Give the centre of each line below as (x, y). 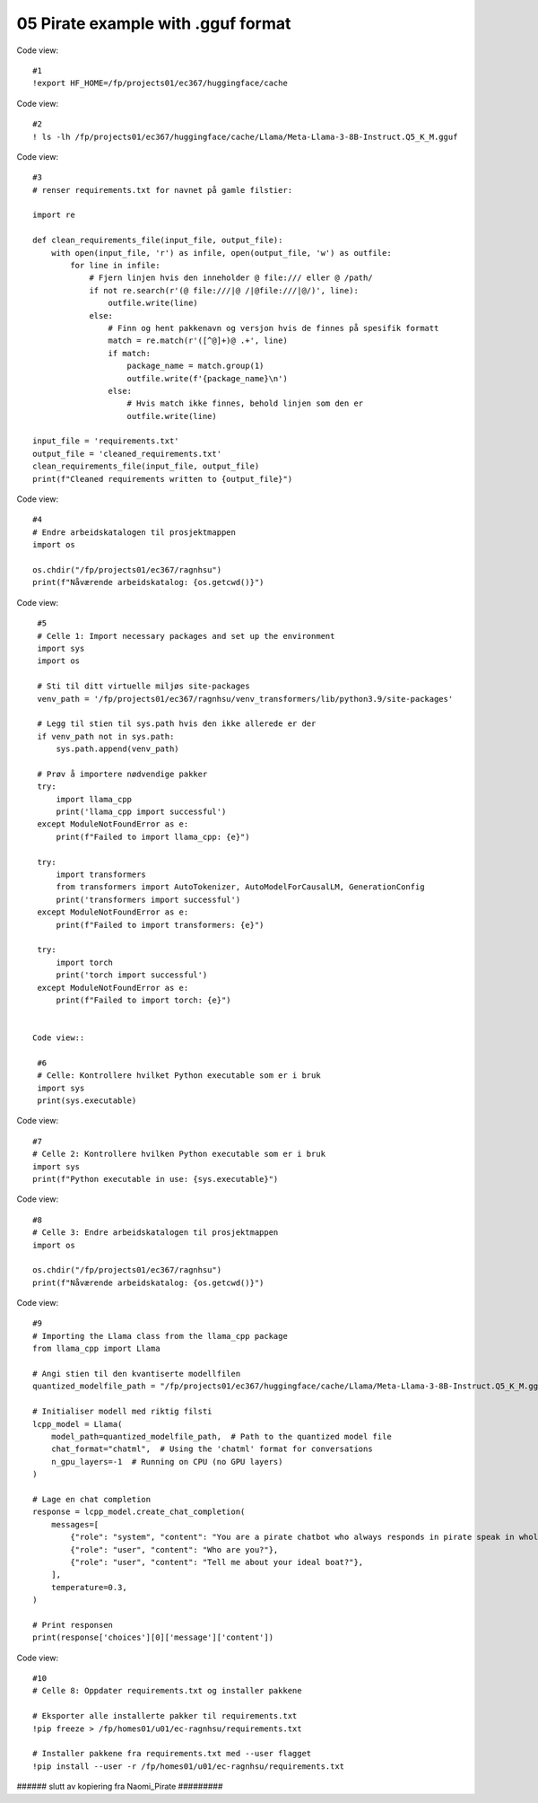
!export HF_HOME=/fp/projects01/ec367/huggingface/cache (161, 83)
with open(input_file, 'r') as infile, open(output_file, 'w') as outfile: (221, 253)
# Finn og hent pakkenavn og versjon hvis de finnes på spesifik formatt (273, 328)
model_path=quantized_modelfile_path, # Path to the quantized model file (221, 1436)
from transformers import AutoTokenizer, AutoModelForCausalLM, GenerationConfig (240, 887)
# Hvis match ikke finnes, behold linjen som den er (245, 403)
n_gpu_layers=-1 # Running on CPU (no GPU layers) (167, 1462)
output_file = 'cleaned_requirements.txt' (127, 454)
